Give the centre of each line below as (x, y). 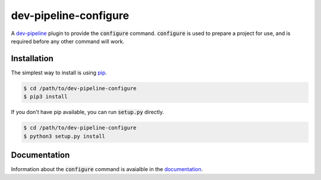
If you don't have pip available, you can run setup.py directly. (88, 112)
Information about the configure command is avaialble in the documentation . (107, 169)
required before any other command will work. (68, 41)
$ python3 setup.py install (64, 136)
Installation (32, 59)
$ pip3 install (45, 97)
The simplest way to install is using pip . (59, 72)
